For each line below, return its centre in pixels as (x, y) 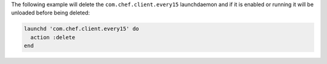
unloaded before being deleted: (51, 13)
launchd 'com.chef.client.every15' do (81, 29)
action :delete (53, 37)
